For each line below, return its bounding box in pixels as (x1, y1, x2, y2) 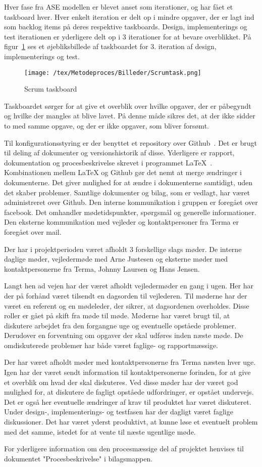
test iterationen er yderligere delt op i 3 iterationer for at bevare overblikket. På (4, 31, 251, 41)
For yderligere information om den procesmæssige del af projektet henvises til (4, 443, 244, 454)
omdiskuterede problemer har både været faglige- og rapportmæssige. (4, 339, 219, 350)
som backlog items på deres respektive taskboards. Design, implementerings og (4, 21, 247, 32)
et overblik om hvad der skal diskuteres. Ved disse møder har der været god (4, 376, 238, 387)
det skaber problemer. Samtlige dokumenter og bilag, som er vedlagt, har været (4, 187, 250, 197)
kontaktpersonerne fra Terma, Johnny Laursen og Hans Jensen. (4, 263, 200, 274)
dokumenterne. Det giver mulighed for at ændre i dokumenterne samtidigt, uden (4, 177, 253, 187)
